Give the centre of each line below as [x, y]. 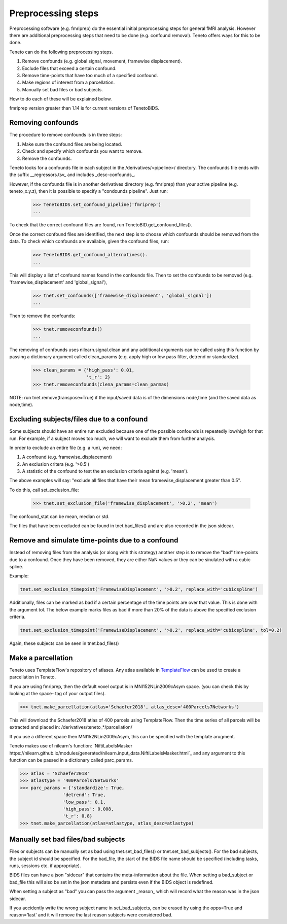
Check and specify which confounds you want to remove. [82, 151]
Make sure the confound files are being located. [72, 144]
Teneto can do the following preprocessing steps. [61, 52]
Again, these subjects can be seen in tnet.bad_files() [64, 643]
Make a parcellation [41, 658]
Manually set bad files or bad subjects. [63, 89]
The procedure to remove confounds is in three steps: [66, 135]
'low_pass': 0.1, [84, 802]
